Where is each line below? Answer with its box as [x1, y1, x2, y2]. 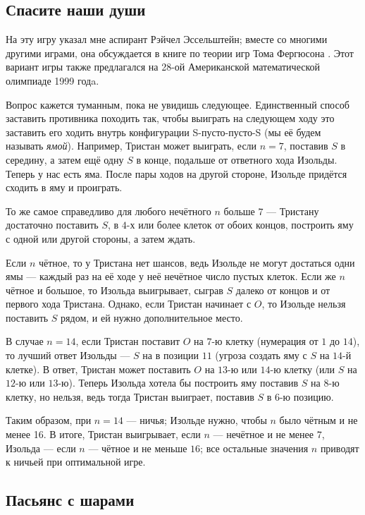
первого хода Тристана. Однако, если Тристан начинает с [6, 296, 252, 311]
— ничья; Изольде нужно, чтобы [126, 413, 267, 428]
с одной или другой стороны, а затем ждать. [6, 231, 196, 246]
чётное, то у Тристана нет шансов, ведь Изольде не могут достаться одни [38, 255, 355, 269]
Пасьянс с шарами [6, 489, 135, 511]
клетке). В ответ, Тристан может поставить [6, 361, 191, 376]
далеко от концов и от [235, 282, 330, 297]
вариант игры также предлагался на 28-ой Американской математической [6, 59, 321, 74]
